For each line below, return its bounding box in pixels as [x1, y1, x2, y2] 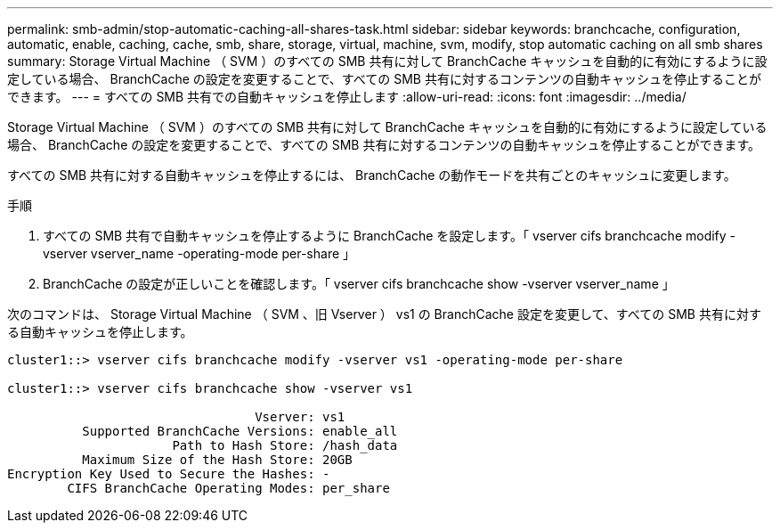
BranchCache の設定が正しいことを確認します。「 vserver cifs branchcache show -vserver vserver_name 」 [43, 276, 675, 291]
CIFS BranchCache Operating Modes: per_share [67, 481, 390, 495]
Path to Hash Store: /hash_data [172, 438, 398, 453]
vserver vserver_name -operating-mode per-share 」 [43, 246, 356, 261]
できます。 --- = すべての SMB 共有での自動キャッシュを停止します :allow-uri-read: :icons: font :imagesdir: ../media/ [7, 89, 687, 104]
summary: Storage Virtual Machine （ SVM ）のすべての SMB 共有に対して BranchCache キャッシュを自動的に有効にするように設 [7, 53, 768, 69]
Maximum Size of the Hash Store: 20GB [82, 453, 353, 467]
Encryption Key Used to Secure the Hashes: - [7, 467, 330, 481]
